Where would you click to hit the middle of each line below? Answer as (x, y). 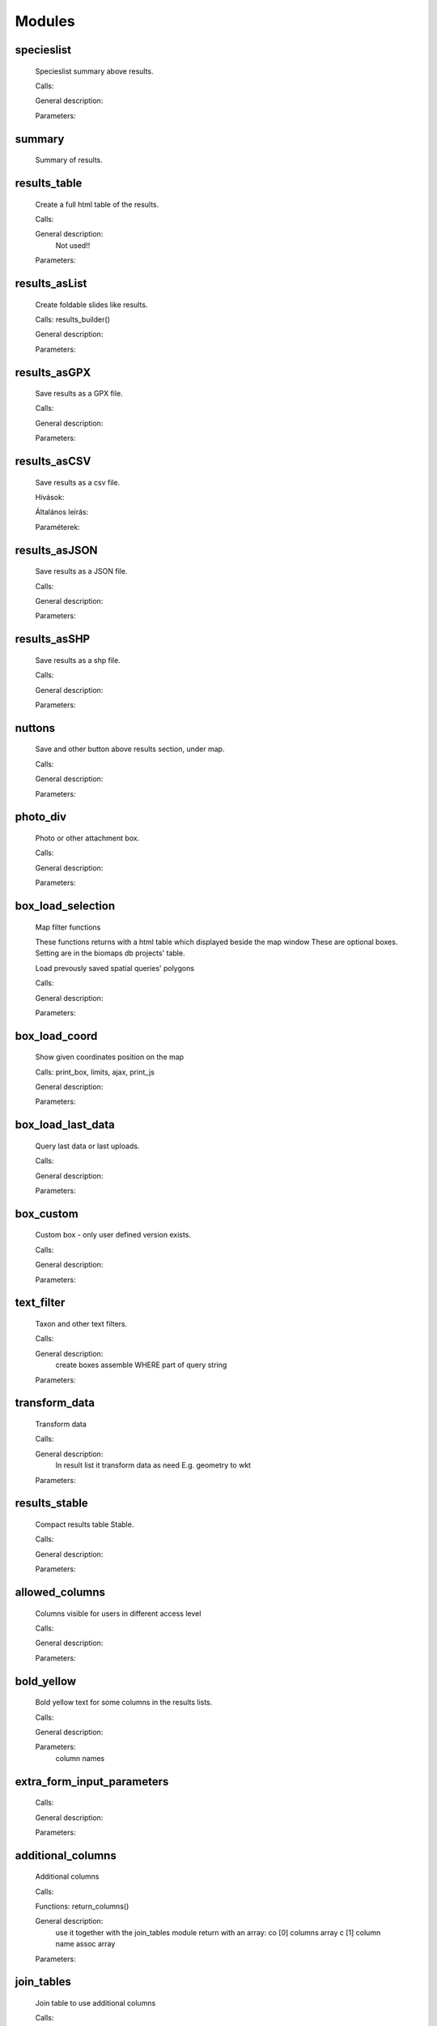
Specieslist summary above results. (94, 71)
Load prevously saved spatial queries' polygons (115, 968)
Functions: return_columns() (82, 1906)
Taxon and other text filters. (81, 1324)
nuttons (35, 728)
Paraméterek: (57, 527)
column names (80, 1758)
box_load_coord (56, 1036)
